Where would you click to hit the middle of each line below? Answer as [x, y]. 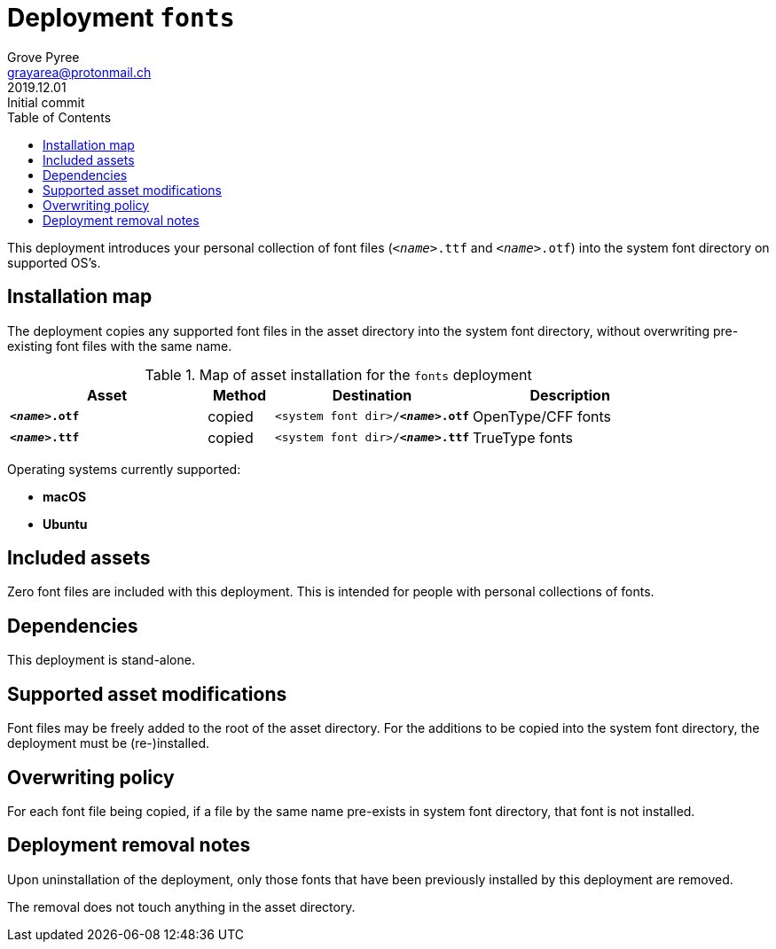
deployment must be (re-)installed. [108, 743]
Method [239, 395]
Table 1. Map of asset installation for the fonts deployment [338, 374]
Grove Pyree [43, 57]
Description [570, 395]
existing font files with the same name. [120, 346]
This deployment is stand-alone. [101, 660]
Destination [372, 395]
